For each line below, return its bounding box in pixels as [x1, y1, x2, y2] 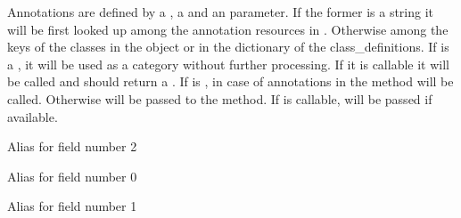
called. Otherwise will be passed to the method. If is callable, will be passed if [7, 89, 432, 108]
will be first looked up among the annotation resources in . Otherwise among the [7, 20, 449, 38]
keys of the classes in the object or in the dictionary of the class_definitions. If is [7, 37, 449, 56]
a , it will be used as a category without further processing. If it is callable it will [7, 54, 449, 73]
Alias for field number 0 [7, 166, 137, 185]
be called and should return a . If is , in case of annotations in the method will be [7, 72, 454, 91]
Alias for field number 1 [7, 197, 137, 215]
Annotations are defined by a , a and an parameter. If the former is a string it [7, 3, 434, 20]
